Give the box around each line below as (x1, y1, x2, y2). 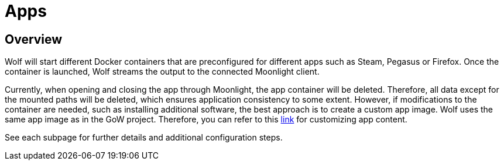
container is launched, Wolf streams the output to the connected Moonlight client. (5, 66, 320, 77)
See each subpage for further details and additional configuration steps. (5, 132, 283, 143)
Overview (5, 31, 63, 47)
